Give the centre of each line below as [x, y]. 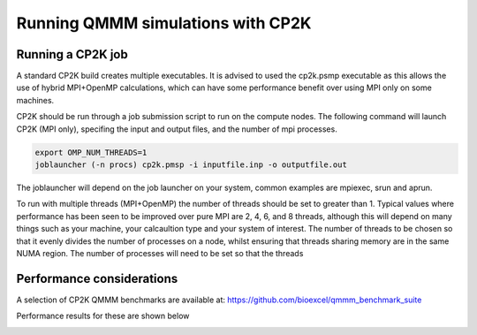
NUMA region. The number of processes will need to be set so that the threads [160, 253]
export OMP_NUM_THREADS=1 [91, 152]
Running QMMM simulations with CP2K [164, 23]
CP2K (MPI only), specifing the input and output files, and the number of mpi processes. [177, 129]
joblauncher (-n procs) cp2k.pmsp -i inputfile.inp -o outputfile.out [191, 165]
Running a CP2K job [72, 54]
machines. [35, 100]
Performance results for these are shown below [103, 316]
